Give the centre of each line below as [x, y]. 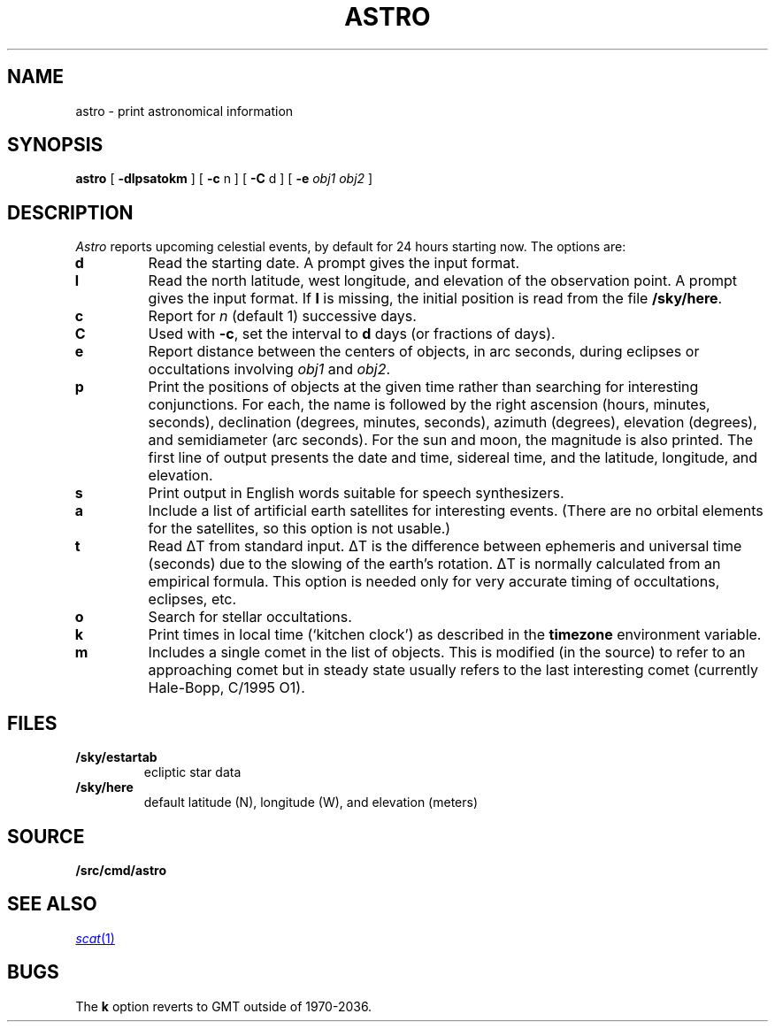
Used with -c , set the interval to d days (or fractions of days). [352, 334]
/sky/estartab [116, 757]
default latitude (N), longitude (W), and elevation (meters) [311, 802]
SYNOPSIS [55, 145]
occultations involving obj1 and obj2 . [269, 369]
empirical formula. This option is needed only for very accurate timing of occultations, [434, 582]
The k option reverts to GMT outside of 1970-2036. [224, 1006]
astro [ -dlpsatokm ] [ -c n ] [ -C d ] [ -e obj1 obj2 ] [224, 179]
